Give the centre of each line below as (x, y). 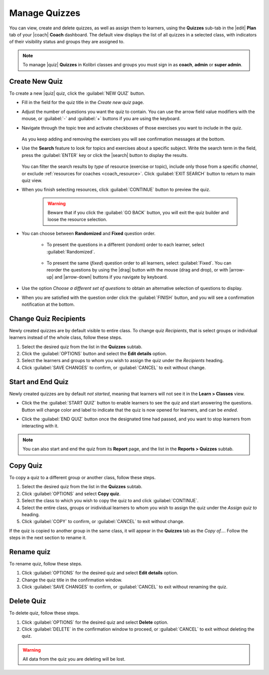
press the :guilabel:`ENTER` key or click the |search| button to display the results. (105, 155)
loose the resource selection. (77, 220)
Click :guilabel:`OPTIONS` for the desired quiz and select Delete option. (95, 622)
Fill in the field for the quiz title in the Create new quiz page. (83, 103)
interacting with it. (40, 426)
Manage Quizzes (45, 13)
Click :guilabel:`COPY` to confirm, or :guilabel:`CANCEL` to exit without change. (103, 522)
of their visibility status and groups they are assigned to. (67, 42)
